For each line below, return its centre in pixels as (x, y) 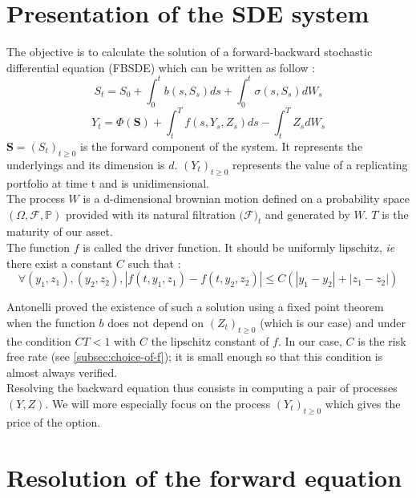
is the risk (382, 340)
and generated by (308, 214)
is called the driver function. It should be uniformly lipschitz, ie (239, 247)
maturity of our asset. (60, 231)
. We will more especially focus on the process (158, 404)
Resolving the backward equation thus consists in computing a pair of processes (202, 388)
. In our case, (310, 340)
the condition (39, 340)
